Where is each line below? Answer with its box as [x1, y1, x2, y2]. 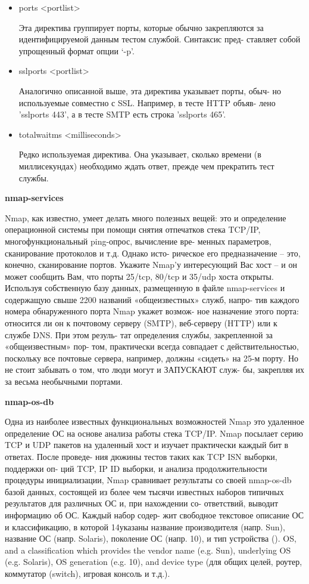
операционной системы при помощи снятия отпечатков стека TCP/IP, [5, 223, 261, 236]
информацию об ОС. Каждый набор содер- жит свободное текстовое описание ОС [5, 508, 304, 521]
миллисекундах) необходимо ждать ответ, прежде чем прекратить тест [18, 159, 274, 172]
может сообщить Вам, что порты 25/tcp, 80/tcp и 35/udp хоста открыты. [5, 270, 274, 282]
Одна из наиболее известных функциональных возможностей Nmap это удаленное [5, 415, 305, 428]
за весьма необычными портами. [5, 375, 123, 388]
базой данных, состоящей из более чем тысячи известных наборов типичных [5, 485, 284, 498]
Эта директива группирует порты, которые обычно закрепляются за [18, 21, 264, 33]
